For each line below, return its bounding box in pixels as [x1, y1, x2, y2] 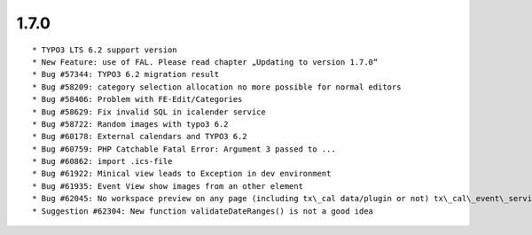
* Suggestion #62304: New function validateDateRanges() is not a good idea [32, 206, 374, 216]
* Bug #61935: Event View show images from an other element [32, 181, 303, 191]
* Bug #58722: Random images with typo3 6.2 [32, 119, 230, 129]
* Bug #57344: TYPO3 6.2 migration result [32, 69, 220, 80]
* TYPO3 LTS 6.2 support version [32, 44, 177, 55]
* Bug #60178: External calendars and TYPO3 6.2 [32, 131, 247, 142]
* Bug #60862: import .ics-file [32, 156, 173, 167]
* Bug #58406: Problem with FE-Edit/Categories [32, 94, 243, 105]
